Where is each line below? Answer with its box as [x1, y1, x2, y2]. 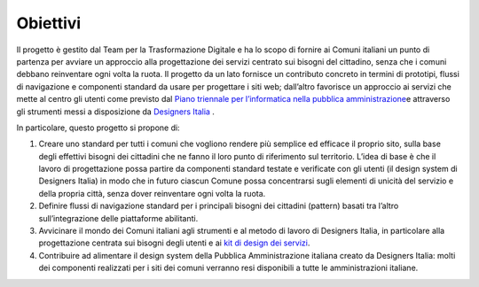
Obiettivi [16, 13, 82, 33]
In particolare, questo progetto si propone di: [16, 122, 181, 133]
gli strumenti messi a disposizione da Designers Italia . [16, 106, 215, 117]
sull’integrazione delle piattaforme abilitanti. [38, 213, 199, 223]
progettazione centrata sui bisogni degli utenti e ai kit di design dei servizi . [38, 237, 310, 248]
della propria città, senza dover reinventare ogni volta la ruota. [38, 188, 266, 198]
